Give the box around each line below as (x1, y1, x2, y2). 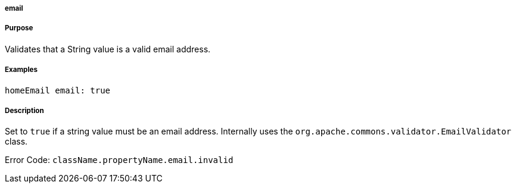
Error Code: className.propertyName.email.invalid (5, 155, 234, 165)
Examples (5, 65, 38, 74)
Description (5, 106, 44, 115)
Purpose (5, 24, 33, 33)
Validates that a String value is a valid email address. (5, 43, 211, 54)
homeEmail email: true (5, 85, 111, 95)
